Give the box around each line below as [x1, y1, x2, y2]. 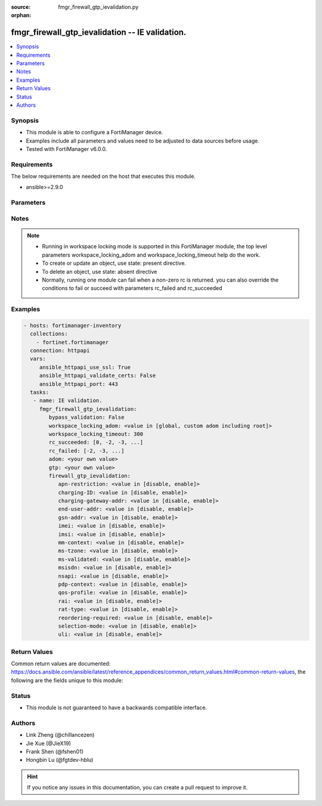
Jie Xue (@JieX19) [26, 740, 72, 747]
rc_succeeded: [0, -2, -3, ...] [48, 439, 143, 446]
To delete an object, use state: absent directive [42, 268, 157, 275]
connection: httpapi [30, 347, 90, 354]
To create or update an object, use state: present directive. [42, 260, 186, 267]
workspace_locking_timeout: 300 [48, 430, 143, 437]
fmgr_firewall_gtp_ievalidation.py [58, 4, 139, 10]
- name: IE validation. [33, 397, 103, 404]
